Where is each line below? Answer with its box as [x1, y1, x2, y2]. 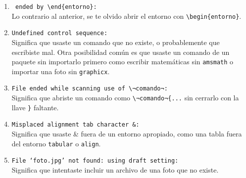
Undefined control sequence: [11, 30, 108, 37]
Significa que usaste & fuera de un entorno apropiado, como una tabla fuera [11, 129, 242, 139]
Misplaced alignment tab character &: [11, 121, 140, 129]
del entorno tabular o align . [11, 138, 101, 148]
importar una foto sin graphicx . [11, 66, 110, 76]
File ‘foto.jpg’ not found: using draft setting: [11, 157, 179, 165]
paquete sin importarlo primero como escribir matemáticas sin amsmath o [11, 56, 234, 67]
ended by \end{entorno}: [15, 3, 97, 10]
